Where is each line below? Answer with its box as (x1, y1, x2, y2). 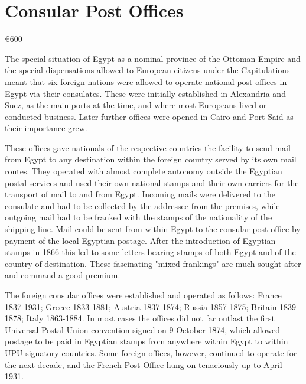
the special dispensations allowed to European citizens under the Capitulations (5, 64, 290, 76)
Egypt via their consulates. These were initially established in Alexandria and (5, 87, 286, 99)
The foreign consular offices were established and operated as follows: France (5, 289, 282, 301)
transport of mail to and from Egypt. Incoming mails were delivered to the (5, 188, 275, 200)
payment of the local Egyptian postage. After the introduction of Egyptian (5, 234, 276, 246)
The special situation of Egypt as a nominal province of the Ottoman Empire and (5, 52, 301, 64)
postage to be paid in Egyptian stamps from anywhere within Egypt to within (5, 335, 288, 347)
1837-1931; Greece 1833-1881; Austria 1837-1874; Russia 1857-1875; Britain (5, 300, 277, 313)
